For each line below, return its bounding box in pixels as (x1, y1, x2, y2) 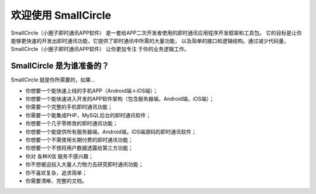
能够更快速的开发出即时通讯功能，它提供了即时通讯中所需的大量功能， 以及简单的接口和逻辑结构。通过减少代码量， (11, 37, 289, 44)
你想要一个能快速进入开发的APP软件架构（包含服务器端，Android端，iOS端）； (25, 96, 215, 103)
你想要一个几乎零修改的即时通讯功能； (25, 120, 118, 127)
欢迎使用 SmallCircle (11, 9, 111, 22)
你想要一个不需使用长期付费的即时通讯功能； (25, 136, 133, 143)
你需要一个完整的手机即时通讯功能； (25, 103, 113, 111)
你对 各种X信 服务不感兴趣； (25, 152, 94, 159)
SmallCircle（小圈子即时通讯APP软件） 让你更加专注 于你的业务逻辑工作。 (11, 46, 190, 53)
